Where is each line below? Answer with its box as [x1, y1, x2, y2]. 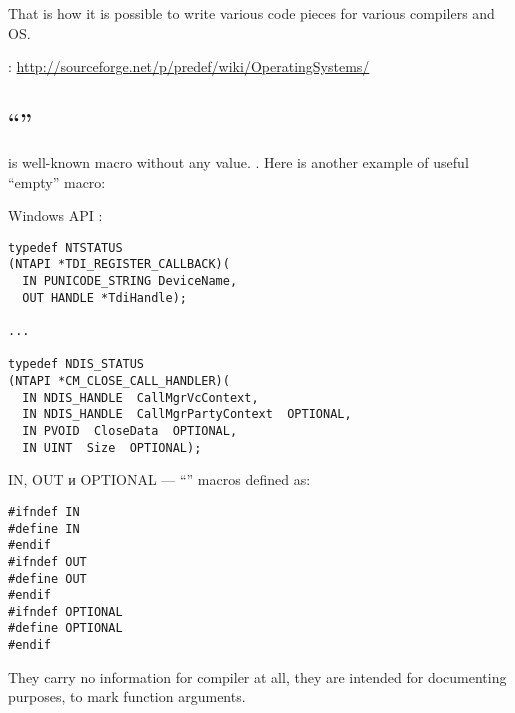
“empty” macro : [8, 171, 106, 192]
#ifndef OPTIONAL [8, 604, 123, 619]
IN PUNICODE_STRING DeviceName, [22, 274, 238, 289]
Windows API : [8, 205, 103, 226]
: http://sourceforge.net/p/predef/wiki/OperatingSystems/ [8, 56, 370, 77]
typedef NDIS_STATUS [8, 357, 145, 372]
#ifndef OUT [8, 554, 87, 569]
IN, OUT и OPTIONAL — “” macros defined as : [8, 469, 311, 490]
